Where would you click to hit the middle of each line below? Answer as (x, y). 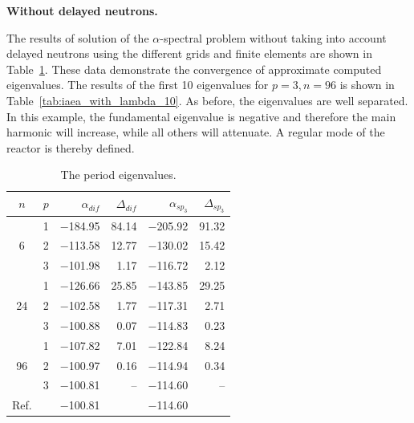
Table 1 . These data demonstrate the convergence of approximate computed (194, 69)
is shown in (367, 85)
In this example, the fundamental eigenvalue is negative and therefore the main (201, 116)
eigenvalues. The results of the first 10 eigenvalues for (138, 85)
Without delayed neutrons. (82, 10)
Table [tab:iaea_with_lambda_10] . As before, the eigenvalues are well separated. (207, 100)
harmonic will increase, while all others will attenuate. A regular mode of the (196, 132)
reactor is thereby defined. (71, 147)
